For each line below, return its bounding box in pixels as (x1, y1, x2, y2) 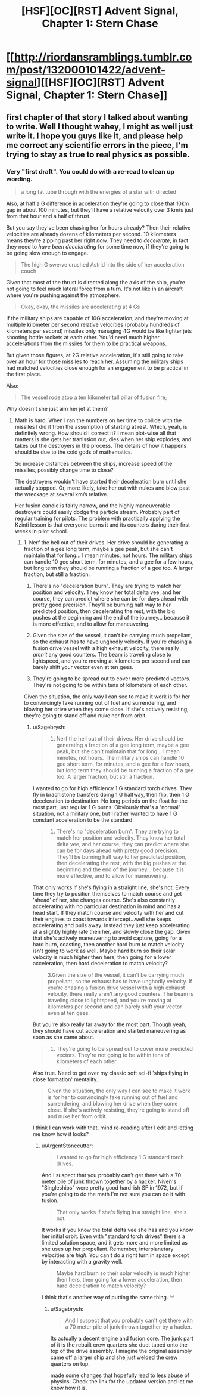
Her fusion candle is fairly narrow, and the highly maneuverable (14, 502, 171, 509)
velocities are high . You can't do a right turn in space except (41, 1251, 189, 1259)
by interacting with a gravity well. (41, 1258, 123, 1265)
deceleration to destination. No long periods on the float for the (32, 797, 187, 804)
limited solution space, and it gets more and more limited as (41, 1239, 187, 1246)
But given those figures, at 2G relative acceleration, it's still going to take (6, 351, 184, 358)
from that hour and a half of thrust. (6, 212, 91, 219)
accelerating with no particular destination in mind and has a (32, 902, 181, 910)
